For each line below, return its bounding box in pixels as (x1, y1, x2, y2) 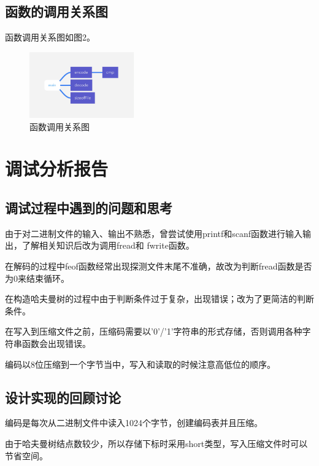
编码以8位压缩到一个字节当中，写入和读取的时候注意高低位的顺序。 (5, 357, 275, 370)
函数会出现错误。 (21, 337, 91, 350)
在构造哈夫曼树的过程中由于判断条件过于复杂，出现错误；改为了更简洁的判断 (5, 292, 314, 305)
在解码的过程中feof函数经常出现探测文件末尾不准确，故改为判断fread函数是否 (5, 260, 312, 273)
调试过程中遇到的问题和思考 (5, 198, 172, 217)
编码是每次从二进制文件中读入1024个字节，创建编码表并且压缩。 (5, 416, 263, 429)
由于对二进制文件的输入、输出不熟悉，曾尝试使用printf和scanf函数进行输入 (5, 227, 303, 239)
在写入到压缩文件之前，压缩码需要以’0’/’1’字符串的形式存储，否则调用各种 (5, 325, 302, 338)
